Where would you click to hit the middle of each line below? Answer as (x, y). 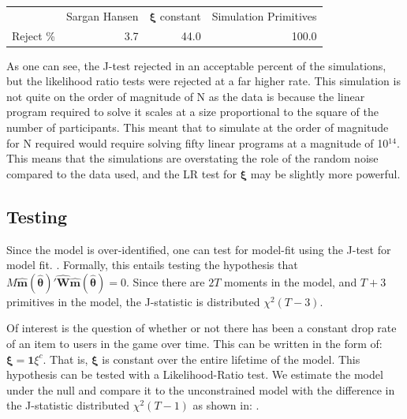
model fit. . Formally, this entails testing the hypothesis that (152, 265)
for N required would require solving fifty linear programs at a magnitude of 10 (198, 142)
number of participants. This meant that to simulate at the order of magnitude (198, 127)
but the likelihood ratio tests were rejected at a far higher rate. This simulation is (203, 81)
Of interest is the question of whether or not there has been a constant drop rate (202, 328)
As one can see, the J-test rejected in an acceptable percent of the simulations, (196, 65)
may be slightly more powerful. (325, 173)
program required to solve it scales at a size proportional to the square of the (192, 112)
